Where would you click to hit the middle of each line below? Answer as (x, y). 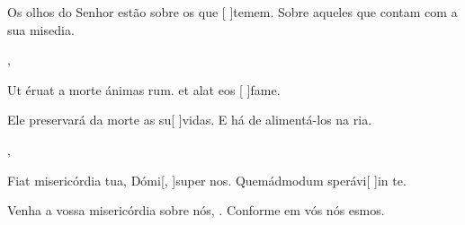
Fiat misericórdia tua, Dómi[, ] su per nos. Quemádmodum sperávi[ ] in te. (207, 180)
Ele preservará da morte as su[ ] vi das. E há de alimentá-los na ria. (190, 120)
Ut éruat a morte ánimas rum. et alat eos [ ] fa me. (144, 89)
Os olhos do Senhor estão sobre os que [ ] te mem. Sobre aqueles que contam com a (232, 12)
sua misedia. (41, 29)
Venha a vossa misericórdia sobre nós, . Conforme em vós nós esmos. (196, 210)
